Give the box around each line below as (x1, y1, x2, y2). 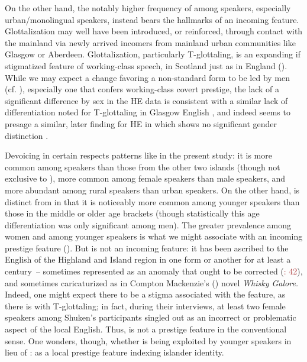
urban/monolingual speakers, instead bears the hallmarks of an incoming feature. (5, 13, 299, 25)
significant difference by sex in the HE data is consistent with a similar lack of (5, 94, 288, 106)
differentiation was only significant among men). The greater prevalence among (5, 218, 292, 231)
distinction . (5, 129, 49, 141)
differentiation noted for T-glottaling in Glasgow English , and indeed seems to (5, 106, 290, 118)
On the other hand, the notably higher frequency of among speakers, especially (5, 2, 291, 14)
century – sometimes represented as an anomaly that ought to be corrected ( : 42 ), (5, 265, 303, 277)
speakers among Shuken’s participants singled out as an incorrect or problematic (5, 311, 296, 324)
